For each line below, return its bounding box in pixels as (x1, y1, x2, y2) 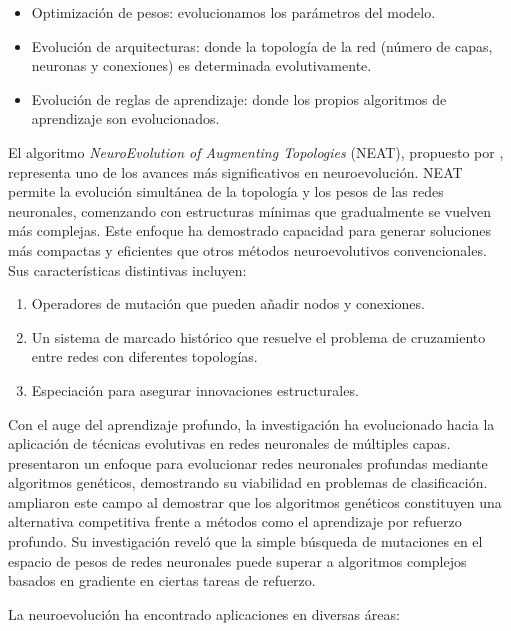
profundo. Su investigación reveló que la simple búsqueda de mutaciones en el (8, 531, 483, 552)
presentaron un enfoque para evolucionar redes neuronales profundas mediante (8, 452, 488, 473)
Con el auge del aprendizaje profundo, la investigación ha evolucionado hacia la (8, 413, 495, 434)
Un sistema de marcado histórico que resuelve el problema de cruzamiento (31, 326, 486, 347)
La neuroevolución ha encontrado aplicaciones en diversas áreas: (8, 603, 400, 624)
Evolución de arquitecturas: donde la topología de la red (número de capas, (31, 35, 493, 56)
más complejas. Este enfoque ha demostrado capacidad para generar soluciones (8, 220, 492, 241)
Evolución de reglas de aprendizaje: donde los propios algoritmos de (31, 88, 447, 109)
